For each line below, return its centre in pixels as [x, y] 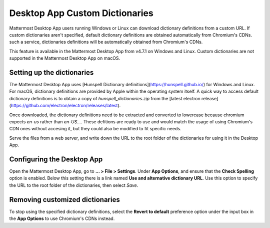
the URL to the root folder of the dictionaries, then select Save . [74, 185]
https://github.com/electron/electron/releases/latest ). [66, 106]
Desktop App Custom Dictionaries [81, 13]
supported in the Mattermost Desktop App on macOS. [64, 58]
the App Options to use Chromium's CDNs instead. [62, 218]
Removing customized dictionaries [64, 200]
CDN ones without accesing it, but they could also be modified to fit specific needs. [95, 129]
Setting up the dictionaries [51, 72]
